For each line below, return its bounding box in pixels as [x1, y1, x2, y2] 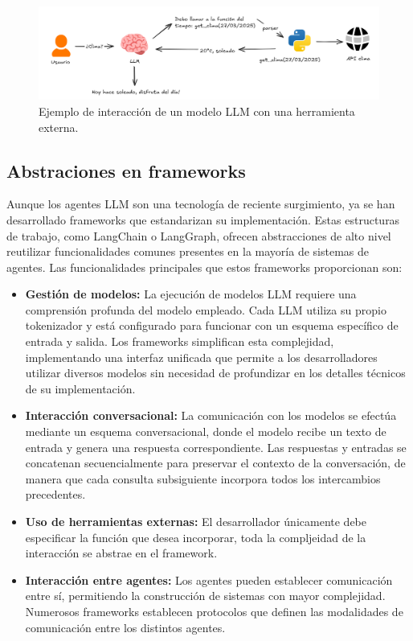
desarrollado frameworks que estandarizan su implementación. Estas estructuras [6, 211, 400, 228]
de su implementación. [25, 380, 136, 397]
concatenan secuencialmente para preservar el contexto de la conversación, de [25, 454, 406, 471]
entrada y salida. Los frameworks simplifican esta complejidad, [25, 333, 334, 350]
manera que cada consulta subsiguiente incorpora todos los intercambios [25, 470, 381, 487]
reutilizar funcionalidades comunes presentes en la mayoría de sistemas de [6, 243, 369, 260]
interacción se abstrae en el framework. [25, 544, 218, 561]
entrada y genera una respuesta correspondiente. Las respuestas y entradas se [25, 438, 407, 455]
